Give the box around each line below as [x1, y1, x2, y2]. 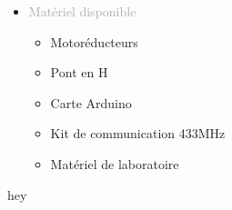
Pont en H [50, 63, 108, 82]
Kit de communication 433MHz [50, 124, 226, 143]
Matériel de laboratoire [50, 154, 179, 173]
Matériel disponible [28, 2, 136, 20]
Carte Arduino [50, 93, 132, 112]
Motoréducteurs [50, 32, 138, 51]
